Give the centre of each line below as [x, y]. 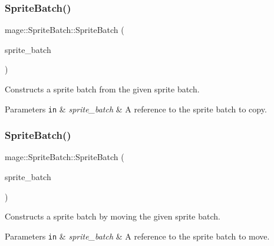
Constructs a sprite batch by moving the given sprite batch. [113, 216]
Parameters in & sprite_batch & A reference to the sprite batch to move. [137, 236]
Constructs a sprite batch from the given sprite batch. [102, 89]
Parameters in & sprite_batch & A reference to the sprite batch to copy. [136, 109]
